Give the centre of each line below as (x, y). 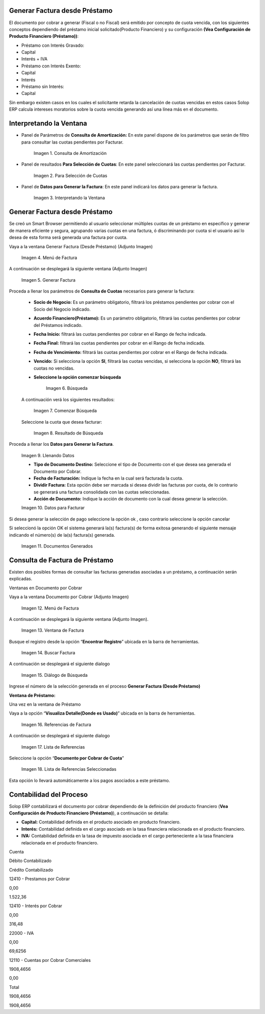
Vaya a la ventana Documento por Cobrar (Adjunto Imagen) (69, 597)
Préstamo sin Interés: (43, 87)
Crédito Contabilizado (31, 869)
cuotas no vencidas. (54, 368)
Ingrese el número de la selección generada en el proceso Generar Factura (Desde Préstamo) (105, 686)
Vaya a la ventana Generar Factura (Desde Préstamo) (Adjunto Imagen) (81, 246)
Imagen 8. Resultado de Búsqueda (68, 433)
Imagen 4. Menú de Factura (49, 258)
